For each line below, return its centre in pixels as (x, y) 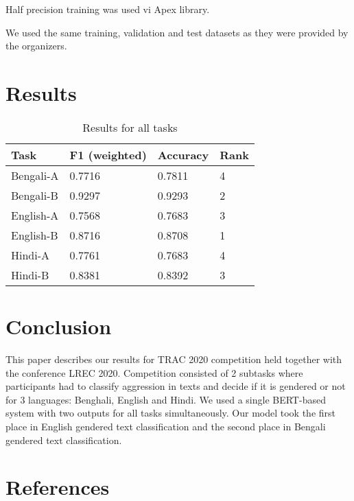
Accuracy (183, 154)
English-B (35, 235)
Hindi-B (30, 275)
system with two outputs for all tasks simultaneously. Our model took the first (171, 413)
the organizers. (36, 46)
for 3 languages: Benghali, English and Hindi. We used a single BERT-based (166, 399)
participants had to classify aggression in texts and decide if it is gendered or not (176, 386)
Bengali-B (35, 195)
